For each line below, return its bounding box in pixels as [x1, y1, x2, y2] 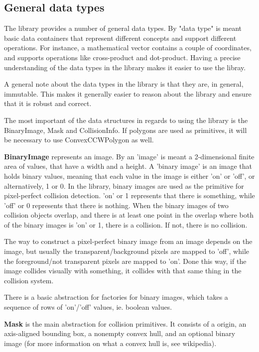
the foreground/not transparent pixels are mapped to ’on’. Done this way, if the [4, 255, 247, 266]
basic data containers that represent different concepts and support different [4, 32, 237, 43]
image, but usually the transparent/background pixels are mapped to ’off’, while [4, 246, 249, 256]
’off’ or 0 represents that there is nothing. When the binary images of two [4, 200, 229, 210]
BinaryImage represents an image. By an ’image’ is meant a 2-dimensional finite [4, 151, 255, 161]
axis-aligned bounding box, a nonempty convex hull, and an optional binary [4, 328, 236, 339]
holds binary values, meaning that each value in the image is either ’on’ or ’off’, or [4, 170, 255, 181]
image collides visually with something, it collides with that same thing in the [4, 265, 242, 276]
